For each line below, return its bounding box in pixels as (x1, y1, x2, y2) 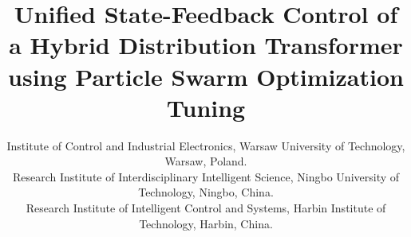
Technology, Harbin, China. (139, 215, 273, 231)
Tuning (166, 91, 246, 123)
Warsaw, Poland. (164, 153, 247, 169)
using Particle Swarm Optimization (8, 60, 404, 92)
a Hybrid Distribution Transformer (9, 29, 403, 61)
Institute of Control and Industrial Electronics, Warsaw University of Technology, (6, 137, 405, 153)
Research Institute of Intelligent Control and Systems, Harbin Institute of (26, 200, 386, 216)
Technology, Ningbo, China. (138, 184, 274, 200)
